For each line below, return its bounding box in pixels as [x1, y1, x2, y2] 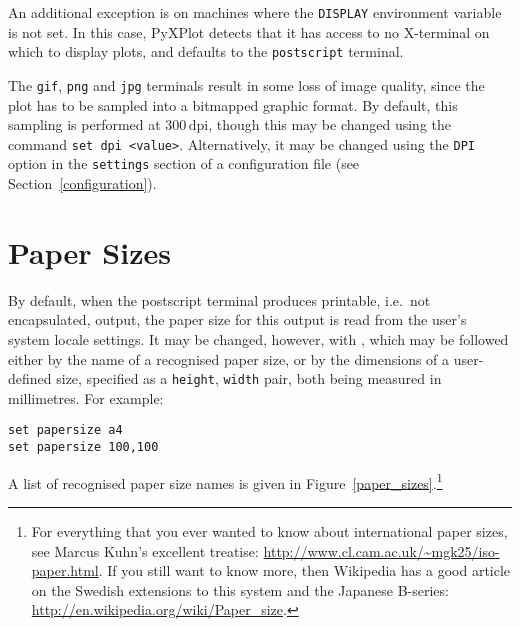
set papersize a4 [8, 423, 123, 438]
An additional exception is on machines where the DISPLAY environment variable [8, 2, 502, 22]
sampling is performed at [8, 114, 161, 135]
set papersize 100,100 [8, 440, 159, 455]
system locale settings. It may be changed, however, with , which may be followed [8, 328, 509, 349]
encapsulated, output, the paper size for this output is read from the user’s [8, 309, 467, 330]
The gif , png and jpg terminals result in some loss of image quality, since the [8, 74, 485, 95]
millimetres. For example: [8, 387, 164, 408]
